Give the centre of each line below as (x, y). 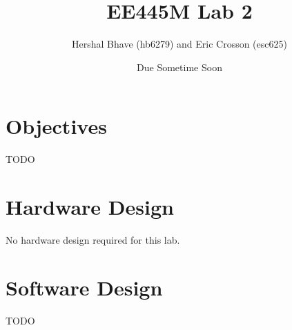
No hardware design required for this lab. (93, 239)
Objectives (56, 126)
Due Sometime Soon (179, 67)
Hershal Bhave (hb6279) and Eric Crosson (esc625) (179, 44)
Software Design (84, 287)
